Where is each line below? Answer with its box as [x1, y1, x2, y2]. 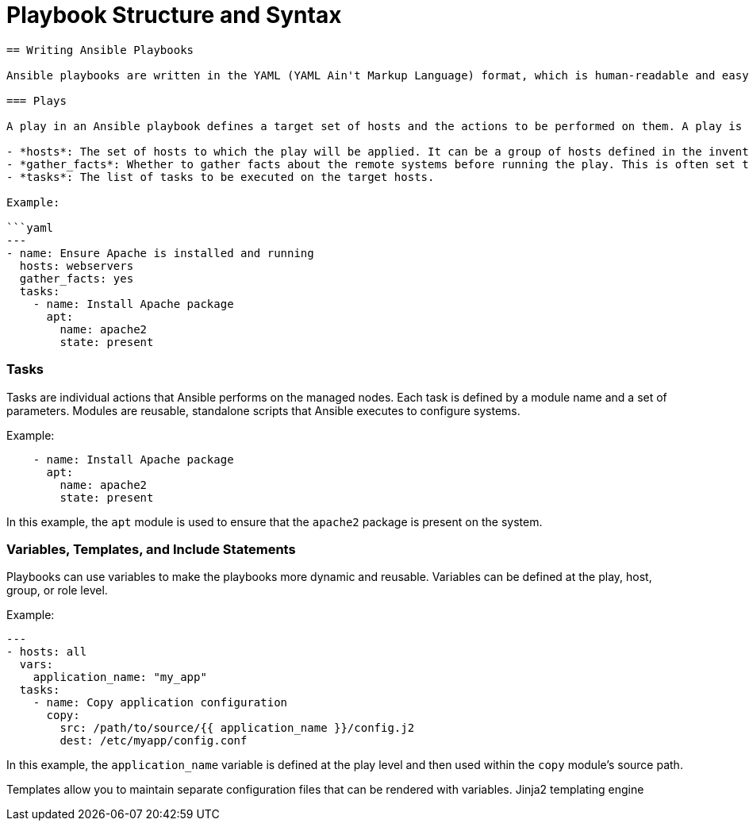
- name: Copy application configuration [33, 696, 288, 710]
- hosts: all [6, 645, 87, 659]
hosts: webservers [19, 259, 134, 272]
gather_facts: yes [19, 271, 134, 285]
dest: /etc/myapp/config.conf [60, 734, 248, 748]
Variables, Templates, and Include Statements [6, 540, 296, 557]
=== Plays [6, 94, 67, 107]
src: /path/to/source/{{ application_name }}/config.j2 [60, 721, 415, 735]
